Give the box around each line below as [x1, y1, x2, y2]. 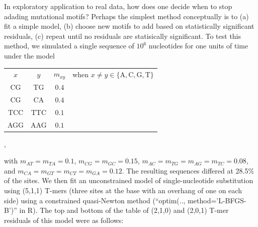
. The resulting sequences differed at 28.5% [122, 165, 254, 176]
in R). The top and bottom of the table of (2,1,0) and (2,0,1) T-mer [19, 205, 229, 215]
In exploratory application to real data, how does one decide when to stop [4, 1, 232, 11]
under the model [4, 50, 55, 61]
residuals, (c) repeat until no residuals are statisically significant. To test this [4, 30, 241, 41]
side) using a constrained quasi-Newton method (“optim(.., [4, 195, 186, 205]
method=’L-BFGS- [188, 195, 246, 205]
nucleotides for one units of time [148, 40, 248, 51]
